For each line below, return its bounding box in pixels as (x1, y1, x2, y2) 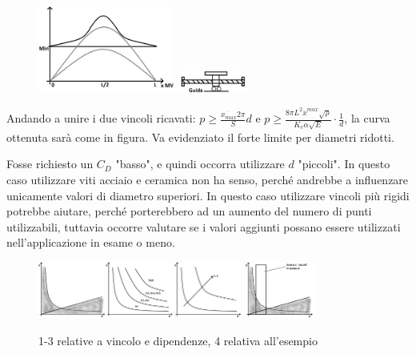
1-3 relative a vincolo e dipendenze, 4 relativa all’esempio (38, 332, 318, 348)
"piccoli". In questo (298, 155, 390, 172)
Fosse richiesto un (6, 155, 94, 172)
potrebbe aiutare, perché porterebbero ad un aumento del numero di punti (6, 203, 372, 219)
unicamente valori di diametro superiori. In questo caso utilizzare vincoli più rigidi (6, 187, 410, 203)
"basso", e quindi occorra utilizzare (115, 155, 285, 172)
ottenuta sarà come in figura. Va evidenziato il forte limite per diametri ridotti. (6, 128, 394, 145)
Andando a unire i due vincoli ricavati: (6, 110, 196, 127)
